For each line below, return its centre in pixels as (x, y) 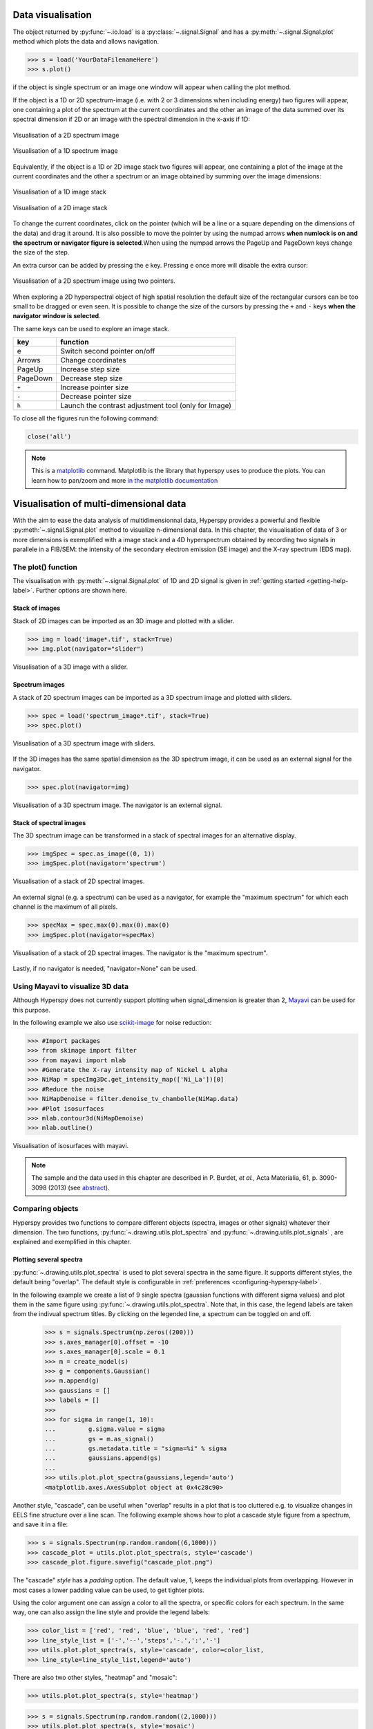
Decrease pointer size (96, 396)
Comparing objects (46, 1209)
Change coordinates (93, 360)
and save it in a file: (40, 1524)
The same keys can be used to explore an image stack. (91, 329)
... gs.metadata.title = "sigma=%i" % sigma (136, 1449)
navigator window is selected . (57, 316)
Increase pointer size (94, 387)
